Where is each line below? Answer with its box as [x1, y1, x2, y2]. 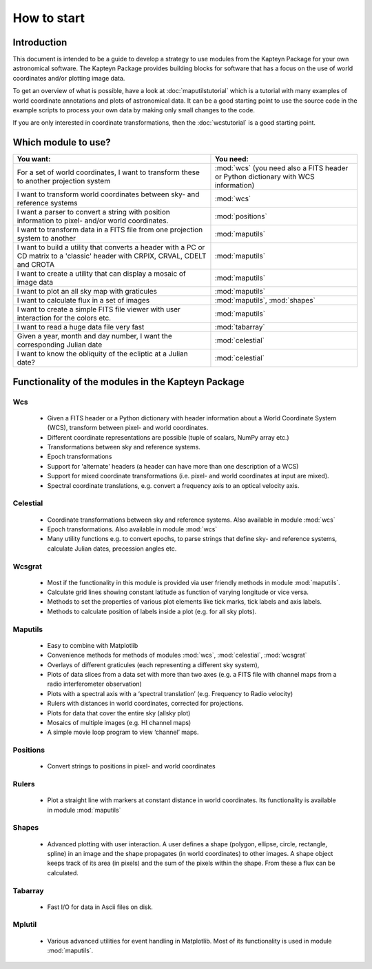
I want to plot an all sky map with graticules [17, 287, 158, 296]
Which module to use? [12, 136, 111, 148]
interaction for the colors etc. [17, 314, 112, 323]
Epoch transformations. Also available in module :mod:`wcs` [47, 524, 218, 533]
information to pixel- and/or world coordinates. [17, 216, 169, 225]
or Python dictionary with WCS [214, 172, 315, 182]
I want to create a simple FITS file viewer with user [17, 305, 180, 314]
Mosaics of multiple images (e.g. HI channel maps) [47, 718, 192, 726]
